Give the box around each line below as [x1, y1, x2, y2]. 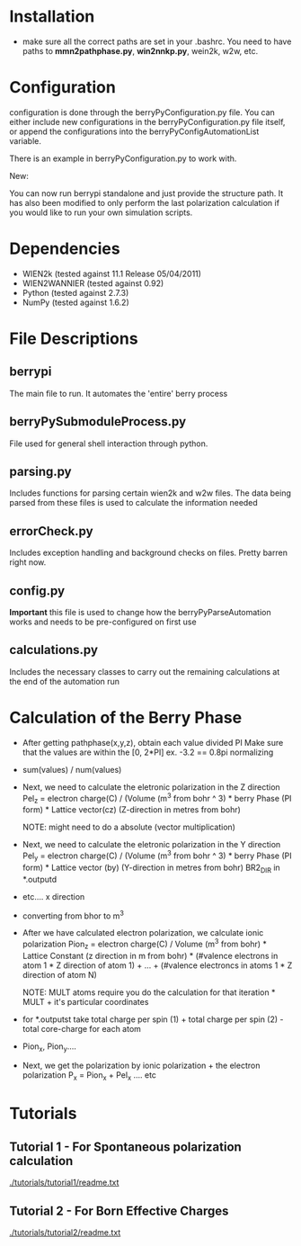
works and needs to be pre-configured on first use [9, 616, 197, 627]
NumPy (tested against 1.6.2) [22, 297, 129, 308]
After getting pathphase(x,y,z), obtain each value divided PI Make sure [22, 737, 284, 748]
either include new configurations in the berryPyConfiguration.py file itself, [9, 116, 286, 127]
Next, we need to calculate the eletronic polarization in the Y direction [22, 839, 281, 850]
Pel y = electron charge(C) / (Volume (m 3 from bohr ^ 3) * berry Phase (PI [22, 848, 292, 863]
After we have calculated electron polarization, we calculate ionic [22, 928, 264, 938]
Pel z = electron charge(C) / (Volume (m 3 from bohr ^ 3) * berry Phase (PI [22, 791, 292, 806]
